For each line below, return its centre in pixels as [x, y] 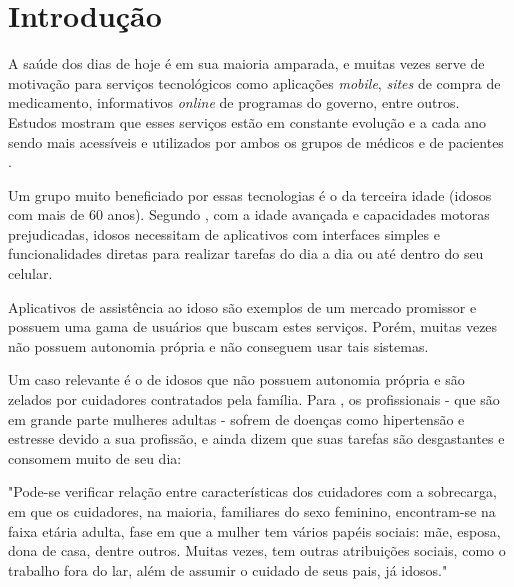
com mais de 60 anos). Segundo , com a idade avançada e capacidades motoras [249, 214]
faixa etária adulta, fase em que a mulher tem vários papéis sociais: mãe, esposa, [254, 530]
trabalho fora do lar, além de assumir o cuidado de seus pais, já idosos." [228, 569]
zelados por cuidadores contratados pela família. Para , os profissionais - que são [254, 399]
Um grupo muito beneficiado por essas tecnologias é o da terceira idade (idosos [250, 194]
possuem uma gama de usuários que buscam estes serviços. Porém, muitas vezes [253, 326]
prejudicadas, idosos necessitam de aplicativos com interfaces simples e [224, 233]
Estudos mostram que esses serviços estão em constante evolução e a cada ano [247, 121]
